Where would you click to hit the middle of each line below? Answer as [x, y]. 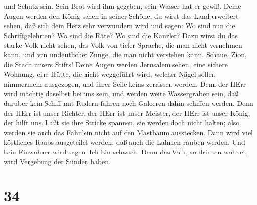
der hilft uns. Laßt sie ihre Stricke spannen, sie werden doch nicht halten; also [122, 123]
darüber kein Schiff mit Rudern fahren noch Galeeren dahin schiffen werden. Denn [128, 103]
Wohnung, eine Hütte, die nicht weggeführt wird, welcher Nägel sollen [110, 74]
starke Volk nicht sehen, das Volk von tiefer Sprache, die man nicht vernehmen [123, 45]
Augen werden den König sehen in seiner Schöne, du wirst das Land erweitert [121, 16]
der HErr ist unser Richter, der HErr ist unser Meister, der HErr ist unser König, [127, 113]
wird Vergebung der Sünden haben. [58, 161]
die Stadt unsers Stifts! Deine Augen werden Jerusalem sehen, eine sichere [116, 64]
